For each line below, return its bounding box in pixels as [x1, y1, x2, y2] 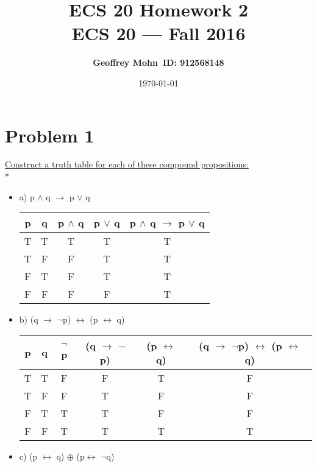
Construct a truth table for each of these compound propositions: [5, 158, 249, 170]
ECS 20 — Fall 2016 [71, 21, 246, 46]
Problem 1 [5, 122, 94, 147]
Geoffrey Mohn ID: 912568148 [93, 56, 224, 69]
